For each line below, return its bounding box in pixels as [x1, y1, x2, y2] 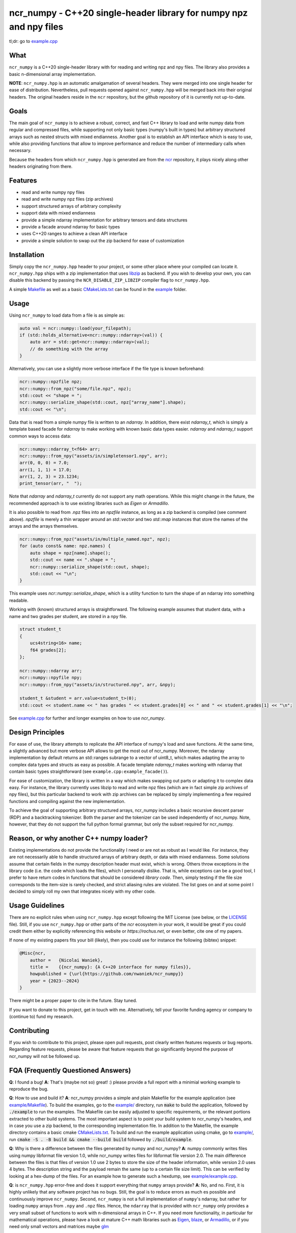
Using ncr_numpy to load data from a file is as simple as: [9, 312, 125, 318]
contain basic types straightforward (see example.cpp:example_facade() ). [9, 768, 169, 774]
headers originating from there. [9, 163, 73, 170]
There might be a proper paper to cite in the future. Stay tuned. [9, 998, 138, 1004]
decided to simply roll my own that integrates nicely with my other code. [9, 888, 156, 895]
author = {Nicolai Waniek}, [30, 957, 103, 963]
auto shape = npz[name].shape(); [30, 550, 111, 556]
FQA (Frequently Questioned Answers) [9, 1066, 131, 1075]
